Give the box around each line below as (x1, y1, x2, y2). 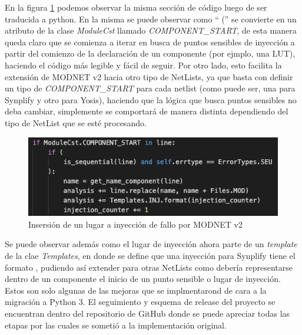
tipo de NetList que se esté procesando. (5, 116, 147, 129)
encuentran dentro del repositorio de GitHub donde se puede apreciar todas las (5, 307, 290, 320)
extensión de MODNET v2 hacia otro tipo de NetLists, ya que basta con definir (5, 70, 293, 83)
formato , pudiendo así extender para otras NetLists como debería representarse (5, 261, 293, 273)
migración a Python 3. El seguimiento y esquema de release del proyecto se (5, 295, 276, 308)
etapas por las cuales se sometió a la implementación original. (5, 318, 227, 331)
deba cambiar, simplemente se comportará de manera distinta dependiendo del (5, 105, 288, 117)
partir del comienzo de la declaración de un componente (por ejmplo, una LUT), (5, 47, 296, 60)
